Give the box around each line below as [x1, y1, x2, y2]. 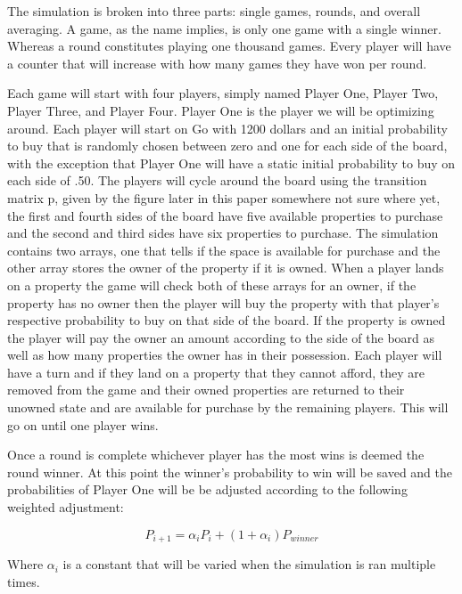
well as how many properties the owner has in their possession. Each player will [7, 346, 442, 364]
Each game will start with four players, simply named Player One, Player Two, [7, 84, 439, 102]
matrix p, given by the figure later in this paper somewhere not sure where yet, [7, 188, 441, 207]
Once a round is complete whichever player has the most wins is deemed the [7, 445, 425, 464]
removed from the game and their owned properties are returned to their [7, 380, 405, 399]
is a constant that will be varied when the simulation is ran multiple [62, 555, 436, 574]
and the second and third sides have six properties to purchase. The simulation [7, 224, 439, 242]
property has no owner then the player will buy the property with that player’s [7, 293, 440, 312]
